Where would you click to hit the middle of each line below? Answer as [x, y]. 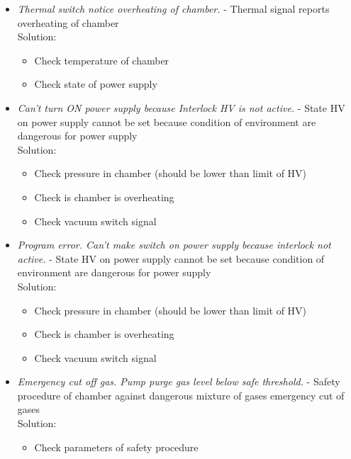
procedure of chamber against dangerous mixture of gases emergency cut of [181, 395]
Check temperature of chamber [102, 60]
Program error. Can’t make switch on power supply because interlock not [174, 245]
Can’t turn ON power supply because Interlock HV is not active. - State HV [181, 107]
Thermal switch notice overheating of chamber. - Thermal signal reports [173, 8]
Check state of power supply [96, 84]
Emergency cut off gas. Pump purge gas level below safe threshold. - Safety [179, 381]
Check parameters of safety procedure [116, 447]
